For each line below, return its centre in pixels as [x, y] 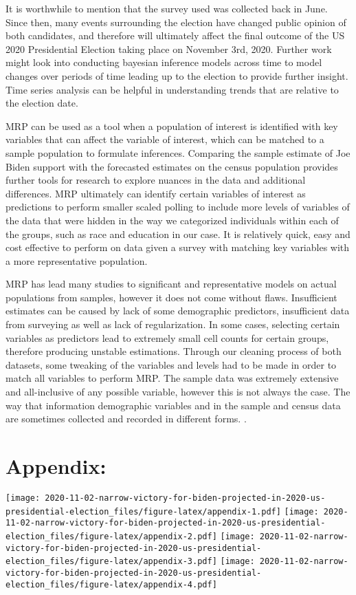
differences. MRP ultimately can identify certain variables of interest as [156, 193]
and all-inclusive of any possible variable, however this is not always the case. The [178, 392]
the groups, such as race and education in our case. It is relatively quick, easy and [178, 234]
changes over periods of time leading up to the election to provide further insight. [177, 75]
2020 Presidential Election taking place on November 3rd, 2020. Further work [169, 48]
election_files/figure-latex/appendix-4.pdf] [111, 584]
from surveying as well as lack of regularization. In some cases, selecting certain [173, 324]
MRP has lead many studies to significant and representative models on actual [171, 284]
